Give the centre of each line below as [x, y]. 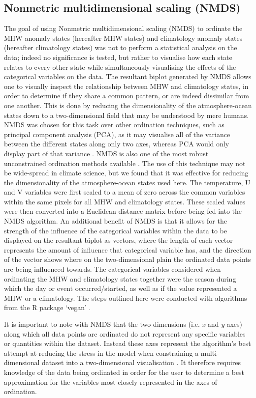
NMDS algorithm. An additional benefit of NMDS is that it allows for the [115, 221]
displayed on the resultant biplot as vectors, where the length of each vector [118, 240]
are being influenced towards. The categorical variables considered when [112, 269]
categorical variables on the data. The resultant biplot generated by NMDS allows [128, 76]
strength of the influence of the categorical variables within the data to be [115, 230]
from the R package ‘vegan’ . [48, 307]
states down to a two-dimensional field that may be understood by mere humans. [127, 115]
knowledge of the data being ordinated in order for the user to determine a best [124, 372]
